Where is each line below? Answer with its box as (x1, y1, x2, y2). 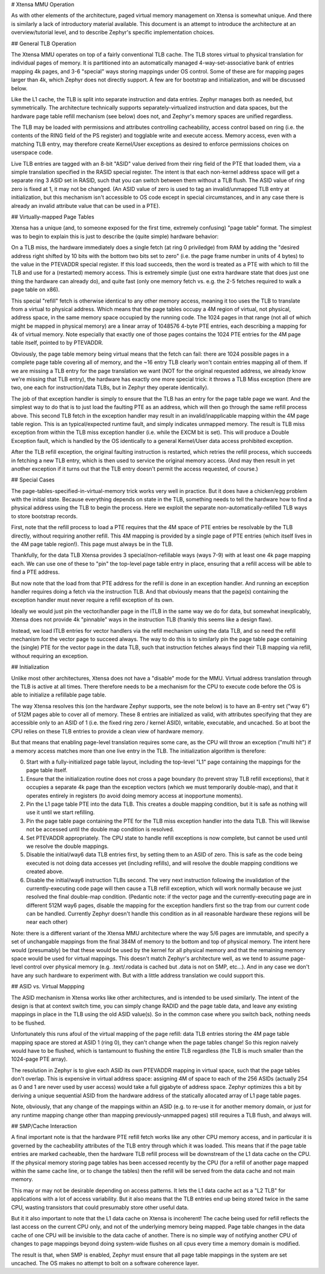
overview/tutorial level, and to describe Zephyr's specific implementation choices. (11, 29, 215, 36)
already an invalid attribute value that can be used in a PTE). (11, 202, 161, 209)
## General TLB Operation (11, 40, 76, 47)
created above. (26, 868, 64, 875)
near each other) (26, 918, 68, 926)
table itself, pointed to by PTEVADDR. (11, 339, 104, 347)
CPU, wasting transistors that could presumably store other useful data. (11, 1203, 189, 1211)
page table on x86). (11, 286, 60, 293)
